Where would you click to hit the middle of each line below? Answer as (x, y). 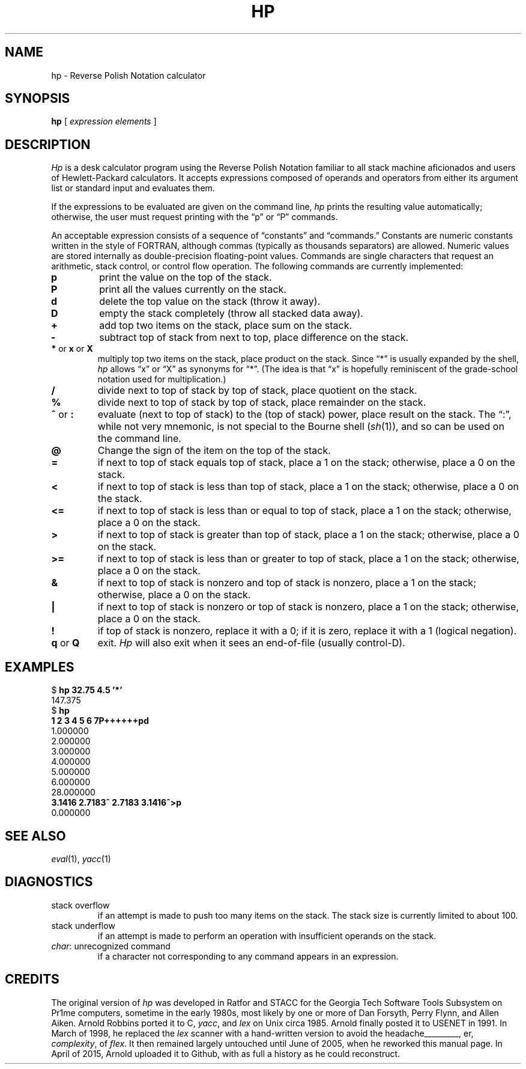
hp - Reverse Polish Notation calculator (128, 75)
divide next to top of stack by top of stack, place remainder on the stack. (262, 403)
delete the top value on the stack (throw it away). (210, 302)
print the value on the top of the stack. (186, 277)
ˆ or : (62, 415)
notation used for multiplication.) (162, 379)
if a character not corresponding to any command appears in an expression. (248, 956)
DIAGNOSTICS (49, 882)
